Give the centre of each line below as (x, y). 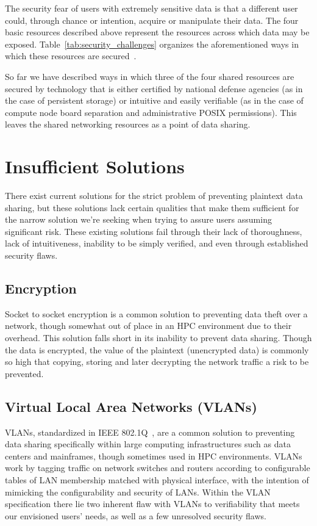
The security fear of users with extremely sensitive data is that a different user (151, 8)
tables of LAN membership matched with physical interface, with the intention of (157, 479)
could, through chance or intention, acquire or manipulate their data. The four (152, 20)
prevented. (24, 373)
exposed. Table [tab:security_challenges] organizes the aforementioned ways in (152, 44)
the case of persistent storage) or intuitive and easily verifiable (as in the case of (154, 100)
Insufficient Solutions (95, 166)
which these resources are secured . (71, 56)
